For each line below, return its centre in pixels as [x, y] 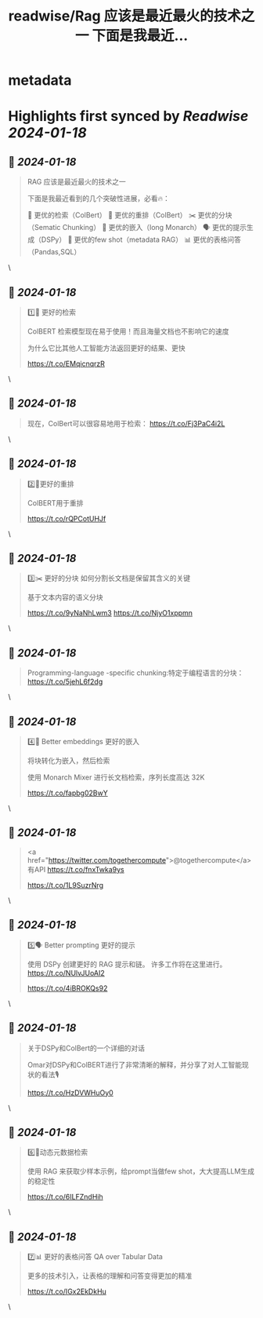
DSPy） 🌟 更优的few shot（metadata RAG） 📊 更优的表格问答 [141, 239]
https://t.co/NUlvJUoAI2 [66, 973]
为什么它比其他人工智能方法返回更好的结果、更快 [106, 348]
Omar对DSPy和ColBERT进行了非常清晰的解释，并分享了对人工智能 [135, 1064]
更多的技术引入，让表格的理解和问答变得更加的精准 [110, 1276]
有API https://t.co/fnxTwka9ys [76, 869]
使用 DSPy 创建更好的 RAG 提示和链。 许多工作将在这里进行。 [127, 964]
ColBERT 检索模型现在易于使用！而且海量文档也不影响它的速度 [128, 331]
